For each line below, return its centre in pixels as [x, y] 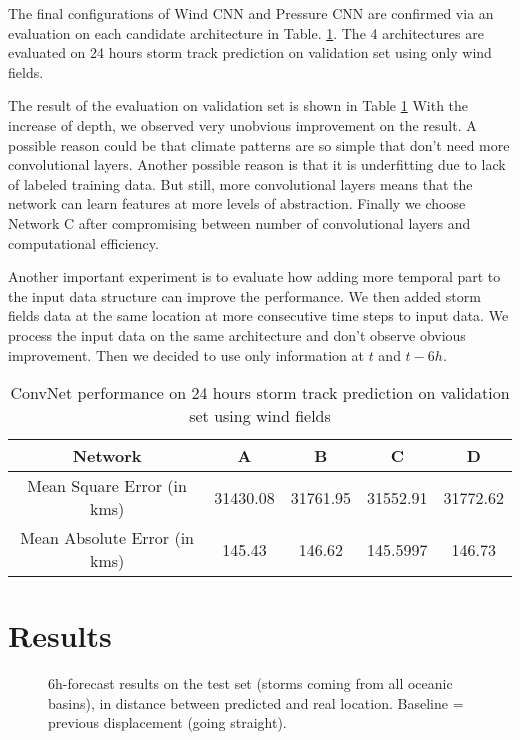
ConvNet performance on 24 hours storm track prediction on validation [260, 393]
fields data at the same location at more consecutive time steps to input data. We [258, 315]
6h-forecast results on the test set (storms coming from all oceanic [250, 683]
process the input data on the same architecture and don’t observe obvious [237, 334]
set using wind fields [260, 416]
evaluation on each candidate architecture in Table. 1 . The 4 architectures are [246, 32]
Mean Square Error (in [107, 486]
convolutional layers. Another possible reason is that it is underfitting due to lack [257, 164]
